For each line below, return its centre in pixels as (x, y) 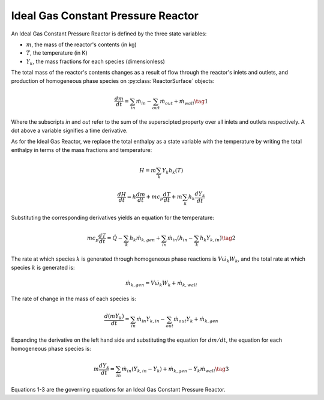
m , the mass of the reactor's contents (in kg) (82, 44)
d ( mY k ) (114, 317)
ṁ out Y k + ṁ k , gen (196, 320)
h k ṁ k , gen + (145, 239)
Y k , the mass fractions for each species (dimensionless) (95, 62)
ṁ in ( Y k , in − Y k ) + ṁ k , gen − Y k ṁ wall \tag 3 (175, 369)
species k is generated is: (43, 267)
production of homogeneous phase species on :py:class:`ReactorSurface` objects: (113, 80)
